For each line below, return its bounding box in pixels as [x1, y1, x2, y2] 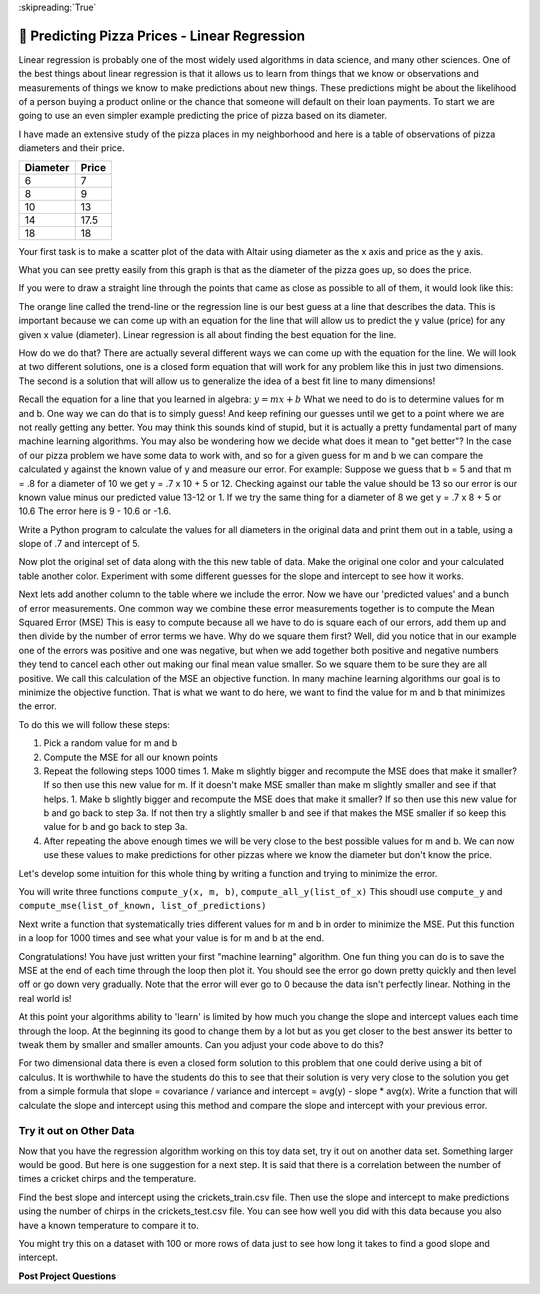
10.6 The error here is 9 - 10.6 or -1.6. [18, 505, 172, 517]
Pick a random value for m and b [43, 737, 178, 749]
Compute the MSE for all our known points [43, 751, 219, 763]
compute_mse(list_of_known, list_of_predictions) [18, 900, 267, 912]
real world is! [18, 992, 72, 1004]
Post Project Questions [18, 1270, 117, 1282]
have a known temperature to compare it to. [18, 1219, 199, 1231]
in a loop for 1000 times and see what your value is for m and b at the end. [18, 932, 325, 944]
